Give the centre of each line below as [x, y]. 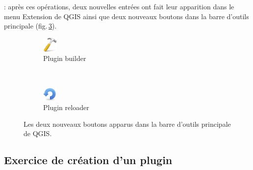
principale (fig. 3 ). [30, 26]
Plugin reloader [66, 107]
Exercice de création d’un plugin [88, 160]
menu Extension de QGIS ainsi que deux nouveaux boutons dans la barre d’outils [126, 16]
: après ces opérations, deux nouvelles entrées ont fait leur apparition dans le [119, 6]
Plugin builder [65, 58]
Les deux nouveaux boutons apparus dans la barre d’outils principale [127, 124]
